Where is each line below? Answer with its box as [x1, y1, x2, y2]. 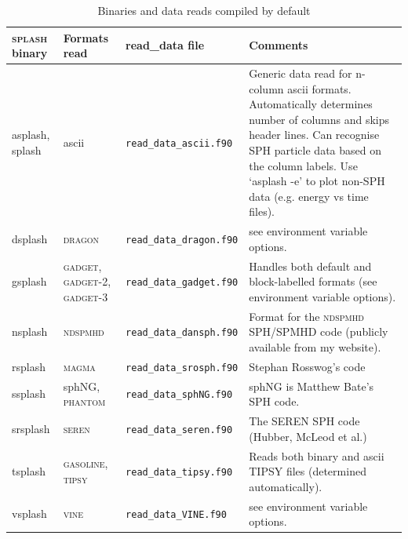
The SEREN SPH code [249, 413, 360, 429]
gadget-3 [63, 288, 108, 304]
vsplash [12, 505, 47, 522]
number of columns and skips [249, 111, 390, 127]
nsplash [12, 323, 48, 340]
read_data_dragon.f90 [126, 234, 239, 246]
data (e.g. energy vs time [249, 188, 369, 204]
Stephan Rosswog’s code [249, 358, 366, 374]
